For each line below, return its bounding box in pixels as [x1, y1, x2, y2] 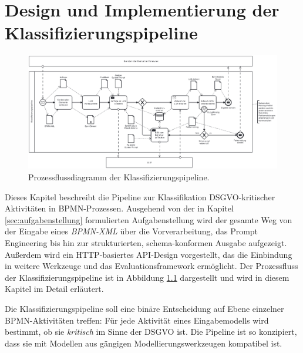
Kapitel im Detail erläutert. [5, 283, 104, 295]
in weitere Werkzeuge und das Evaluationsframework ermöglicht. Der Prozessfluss [5, 260, 298, 272]
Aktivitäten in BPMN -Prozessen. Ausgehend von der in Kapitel [5, 202, 234, 214]
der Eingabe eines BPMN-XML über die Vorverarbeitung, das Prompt [5, 225, 258, 237]
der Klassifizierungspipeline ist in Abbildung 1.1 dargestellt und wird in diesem [5, 271, 289, 283]
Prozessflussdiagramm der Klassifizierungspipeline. [28, 171, 210, 183]
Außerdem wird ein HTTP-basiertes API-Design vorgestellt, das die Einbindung [5, 248, 292, 260]
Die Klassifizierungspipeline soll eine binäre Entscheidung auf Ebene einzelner [5, 302, 284, 314]
